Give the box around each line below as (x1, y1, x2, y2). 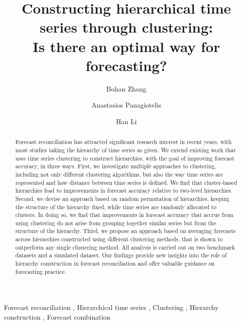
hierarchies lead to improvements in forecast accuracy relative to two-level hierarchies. (15, 186, 233, 195)
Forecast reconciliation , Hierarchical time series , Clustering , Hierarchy (4, 302, 219, 312)
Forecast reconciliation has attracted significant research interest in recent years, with (15, 138, 232, 146)
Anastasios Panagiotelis (91, 100, 161, 110)
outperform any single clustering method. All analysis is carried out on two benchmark (15, 243, 235, 251)
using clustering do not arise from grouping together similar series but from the (15, 218, 216, 227)
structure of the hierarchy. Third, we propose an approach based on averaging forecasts (15, 227, 236, 235)
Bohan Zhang (106, 83, 147, 93)
